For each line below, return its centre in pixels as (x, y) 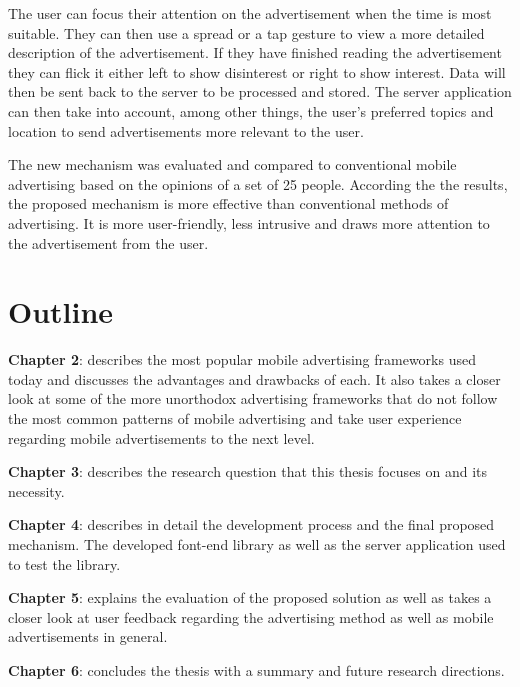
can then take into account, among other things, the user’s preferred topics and (251, 110)
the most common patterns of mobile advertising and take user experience (235, 418)
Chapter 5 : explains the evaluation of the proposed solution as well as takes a (250, 597)
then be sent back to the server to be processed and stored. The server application (260, 91)
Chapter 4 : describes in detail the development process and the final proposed (251, 524)
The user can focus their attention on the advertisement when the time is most (250, 13)
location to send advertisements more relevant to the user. (186, 130)
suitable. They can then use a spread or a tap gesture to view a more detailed (246, 32)
